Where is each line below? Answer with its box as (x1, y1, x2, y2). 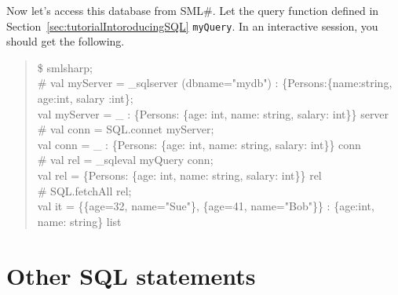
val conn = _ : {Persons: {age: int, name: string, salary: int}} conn (37, 136, 361, 152)
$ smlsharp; (37, 59, 93, 75)
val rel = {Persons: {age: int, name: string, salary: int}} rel (37, 167, 322, 183)
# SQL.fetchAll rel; (37, 182, 132, 198)
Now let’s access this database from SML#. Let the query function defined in (6, 2, 379, 18)
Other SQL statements (6, 259, 256, 291)
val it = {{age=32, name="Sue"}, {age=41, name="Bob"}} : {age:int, (37, 198, 374, 214)
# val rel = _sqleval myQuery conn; (37, 151, 214, 168)
